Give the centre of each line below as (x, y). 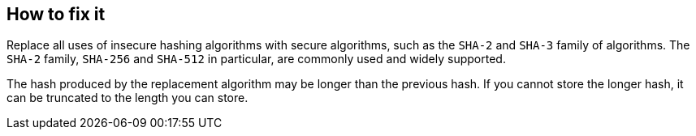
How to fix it (56, 14)
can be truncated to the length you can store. (128, 98)
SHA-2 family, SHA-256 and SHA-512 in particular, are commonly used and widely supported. (256, 59)
